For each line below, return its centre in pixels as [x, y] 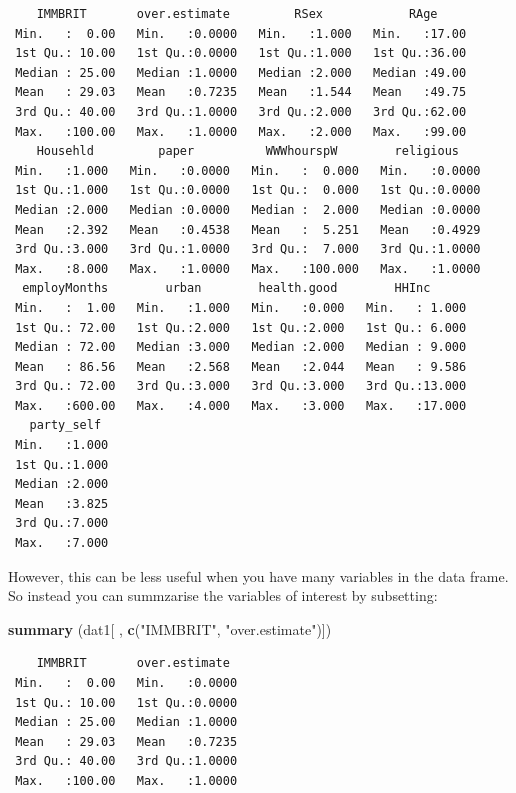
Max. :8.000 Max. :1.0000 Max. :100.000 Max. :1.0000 [248, 268]
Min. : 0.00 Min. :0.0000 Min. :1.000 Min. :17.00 [241, 33]
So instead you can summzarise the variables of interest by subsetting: [223, 595]
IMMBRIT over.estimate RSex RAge [237, 14]
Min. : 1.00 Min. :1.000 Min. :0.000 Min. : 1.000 [241, 307]
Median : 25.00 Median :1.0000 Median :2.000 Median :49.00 [241, 72]
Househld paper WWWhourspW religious [248, 151]
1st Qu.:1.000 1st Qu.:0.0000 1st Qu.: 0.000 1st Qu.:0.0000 [248, 190]
